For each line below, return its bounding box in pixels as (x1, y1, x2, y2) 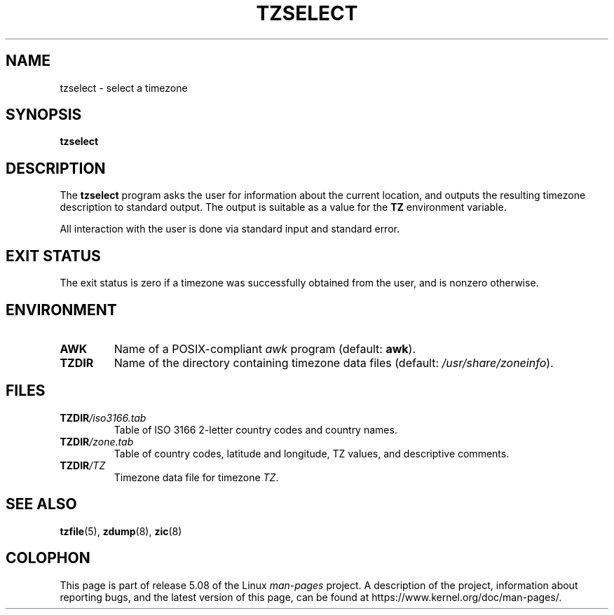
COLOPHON (6, 549, 90, 567)
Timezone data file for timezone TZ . (114, 471, 279, 483)
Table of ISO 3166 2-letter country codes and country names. (114, 423, 397, 436)
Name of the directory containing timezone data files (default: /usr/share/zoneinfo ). (114, 355, 554, 370)
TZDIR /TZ (60, 459, 106, 471)
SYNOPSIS (6, 106, 82, 124)
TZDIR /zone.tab (60, 435, 134, 448)
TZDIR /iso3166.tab (60, 411, 146, 424)
